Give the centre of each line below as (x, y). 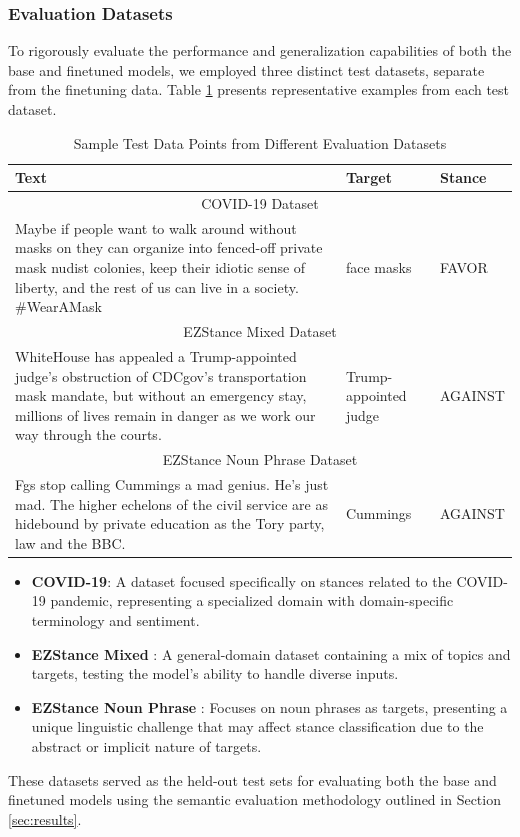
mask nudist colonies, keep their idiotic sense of (160, 267)
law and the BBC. (70, 542)
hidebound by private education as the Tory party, (170, 523)
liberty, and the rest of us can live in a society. (157, 286)
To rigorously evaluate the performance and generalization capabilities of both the (260, 50)
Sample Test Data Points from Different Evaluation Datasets (260, 142)
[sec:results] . (45, 818)
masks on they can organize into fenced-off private (169, 247)
